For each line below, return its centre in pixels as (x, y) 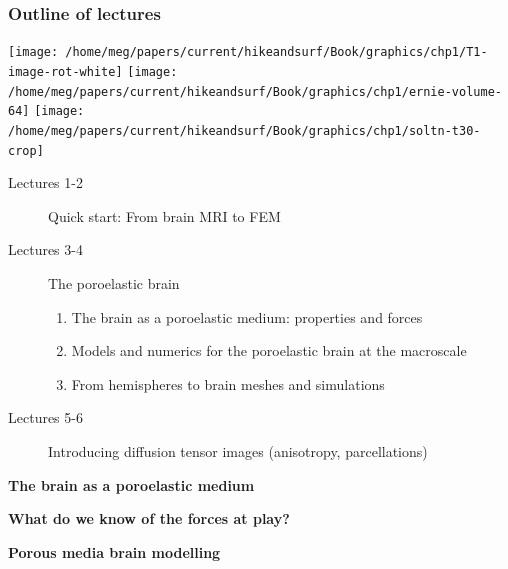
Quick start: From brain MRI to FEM (164, 215)
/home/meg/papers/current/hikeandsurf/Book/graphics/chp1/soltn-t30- (244, 130)
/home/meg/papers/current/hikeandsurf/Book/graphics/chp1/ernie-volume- (255, 91)
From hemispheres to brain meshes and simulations (228, 383)
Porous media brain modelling (114, 551)
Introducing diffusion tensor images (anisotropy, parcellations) (238, 450)
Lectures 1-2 (45, 182)
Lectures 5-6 (45, 417)
